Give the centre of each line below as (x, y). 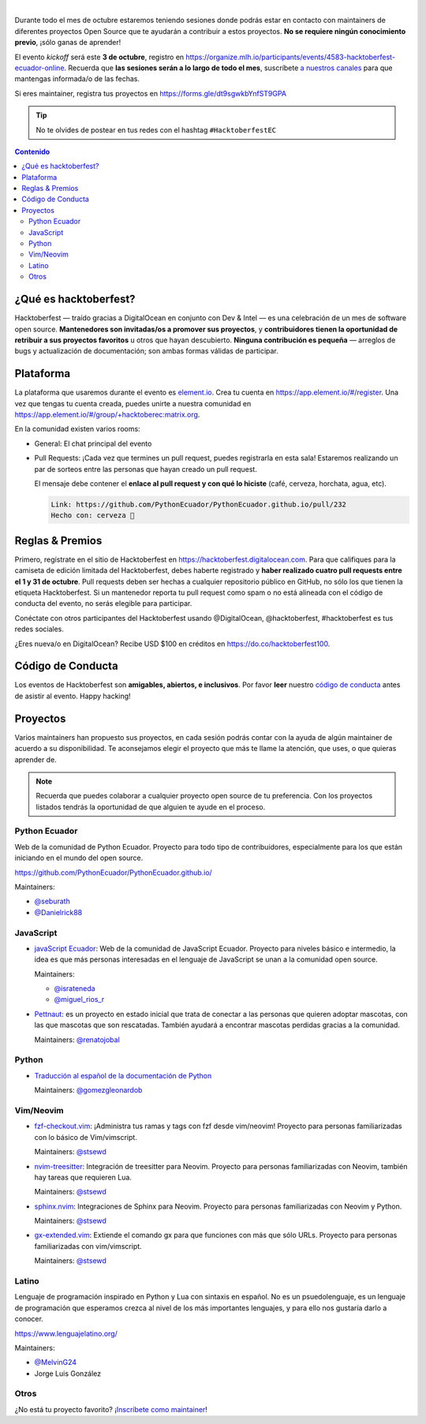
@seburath (52, 901)
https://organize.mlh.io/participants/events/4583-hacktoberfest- (291, 57)
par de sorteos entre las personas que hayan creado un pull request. (146, 469)
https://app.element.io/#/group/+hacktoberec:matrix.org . (107, 414)
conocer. (29, 1319)
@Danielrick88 (58, 912)
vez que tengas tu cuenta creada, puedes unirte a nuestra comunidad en (133, 403)
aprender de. (35, 759)
